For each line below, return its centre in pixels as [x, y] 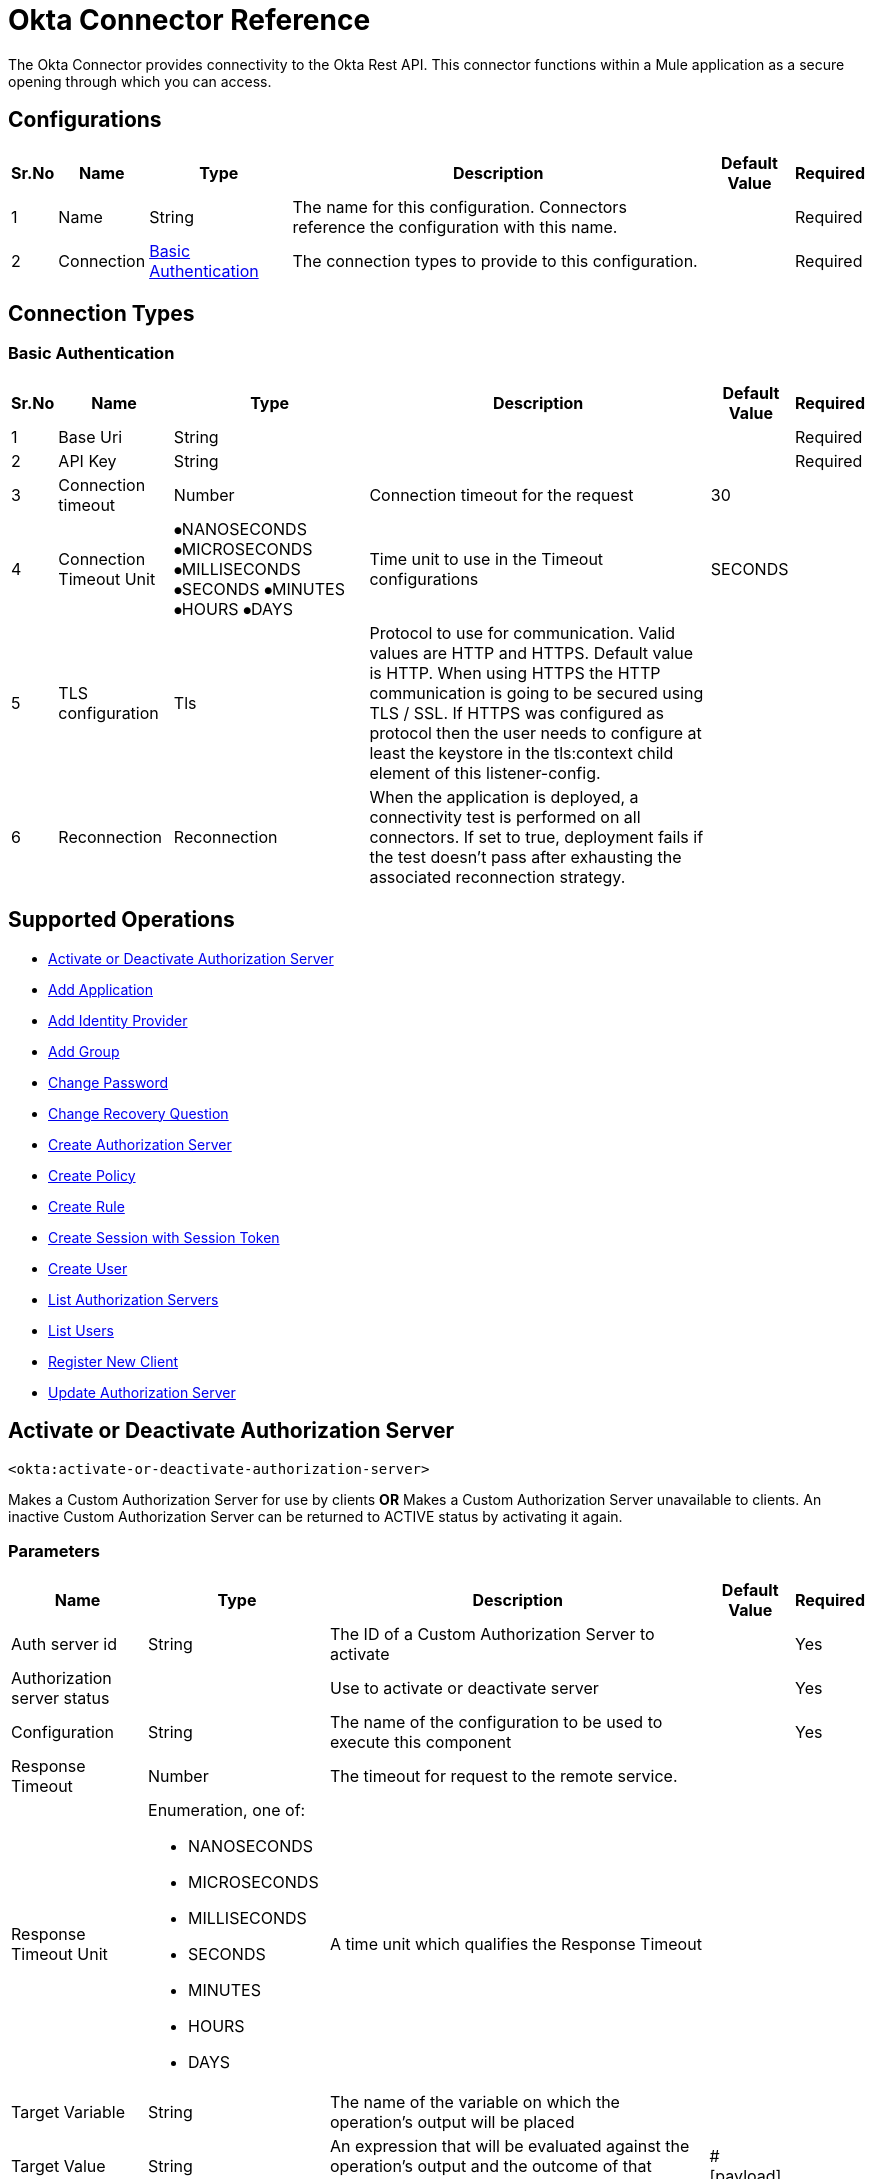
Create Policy [92, 1175]
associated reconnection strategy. [497, 876]
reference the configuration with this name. [455, 226]
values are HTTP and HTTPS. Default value [531, 652]
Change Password [108, 1082]
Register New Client [113, 1361]
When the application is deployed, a [504, 796]
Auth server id [64, 1644]
